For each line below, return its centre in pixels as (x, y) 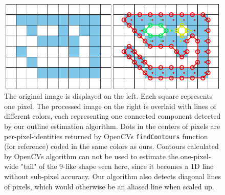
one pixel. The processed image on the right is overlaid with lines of (110, 106)
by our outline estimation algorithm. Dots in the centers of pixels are (112, 126)
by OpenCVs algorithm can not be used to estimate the (91, 156)
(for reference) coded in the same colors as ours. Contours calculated (111, 146)
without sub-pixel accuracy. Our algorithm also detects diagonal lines (112, 176)
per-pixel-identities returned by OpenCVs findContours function (106, 136)
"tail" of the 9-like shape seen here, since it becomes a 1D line (117, 166)
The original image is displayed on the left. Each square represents (108, 96)
